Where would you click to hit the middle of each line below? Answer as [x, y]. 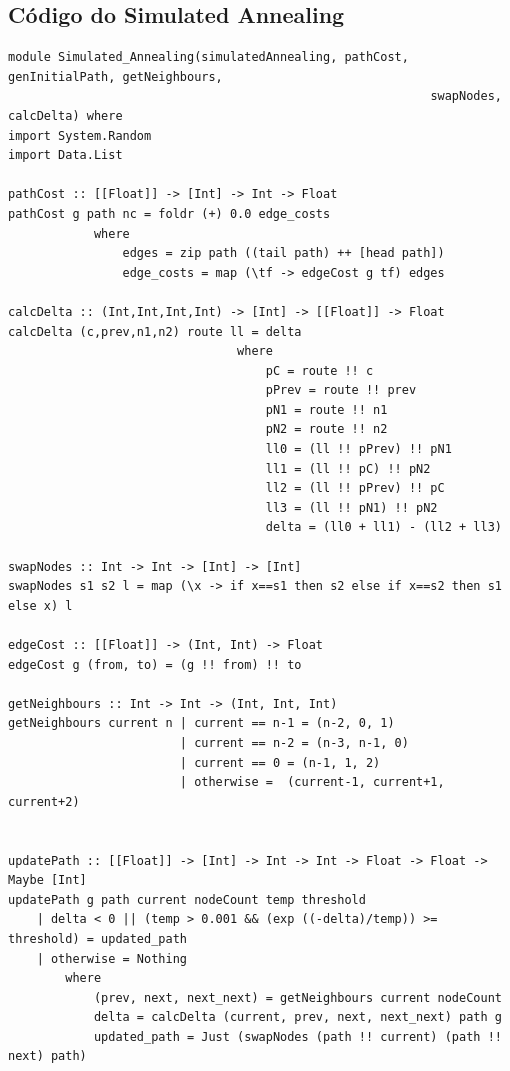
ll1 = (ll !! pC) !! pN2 [348, 468]
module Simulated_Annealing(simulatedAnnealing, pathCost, [208, 57]
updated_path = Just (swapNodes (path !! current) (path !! [297, 1036]
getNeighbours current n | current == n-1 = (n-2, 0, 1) [201, 723]
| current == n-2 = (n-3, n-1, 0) [294, 742]
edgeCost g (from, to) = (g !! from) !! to [155, 664]
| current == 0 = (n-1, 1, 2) [280, 762]
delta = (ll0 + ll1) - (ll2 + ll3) [383, 527]
